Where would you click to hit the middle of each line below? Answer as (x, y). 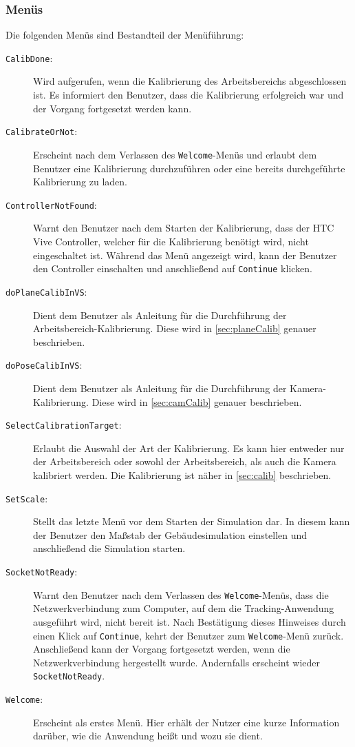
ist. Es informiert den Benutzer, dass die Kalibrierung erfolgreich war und (189, 95)
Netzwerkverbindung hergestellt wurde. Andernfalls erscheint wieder (177, 662)
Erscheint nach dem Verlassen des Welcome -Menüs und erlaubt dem (175, 154)
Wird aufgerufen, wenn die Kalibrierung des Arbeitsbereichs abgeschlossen (190, 81)
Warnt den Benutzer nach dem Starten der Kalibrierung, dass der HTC (184, 228)
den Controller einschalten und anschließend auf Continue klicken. (173, 268)
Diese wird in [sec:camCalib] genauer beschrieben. (197, 401)
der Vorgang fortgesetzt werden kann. (112, 108)
